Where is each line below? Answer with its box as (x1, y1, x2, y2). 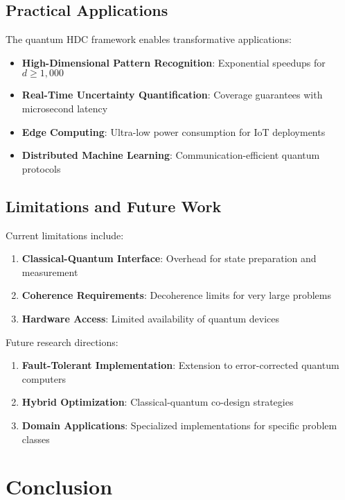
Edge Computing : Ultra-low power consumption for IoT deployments (21, 124, 326, 139)
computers (21, 371, 66, 386)
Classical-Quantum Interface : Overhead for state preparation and (21, 251, 317, 266)
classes (21, 431, 50, 446)
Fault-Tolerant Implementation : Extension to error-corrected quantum (21, 358, 339, 372)
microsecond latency (21, 101, 108, 115)
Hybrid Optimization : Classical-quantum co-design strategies (21, 395, 294, 409)
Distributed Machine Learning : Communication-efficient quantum (21, 148, 320, 162)
